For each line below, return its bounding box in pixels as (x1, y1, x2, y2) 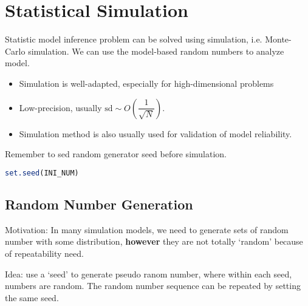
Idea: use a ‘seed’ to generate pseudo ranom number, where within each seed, (5, 267, 292, 280)
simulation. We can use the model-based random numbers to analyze (28, 44, 284, 57)
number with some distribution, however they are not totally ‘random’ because (5, 235, 303, 248)
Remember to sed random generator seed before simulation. (5, 148, 227, 160)
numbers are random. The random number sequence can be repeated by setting (5, 279, 301, 292)
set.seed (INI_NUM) (5, 168, 79, 177)
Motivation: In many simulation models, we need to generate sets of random (5, 223, 289, 236)
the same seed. (5, 291, 59, 304)
